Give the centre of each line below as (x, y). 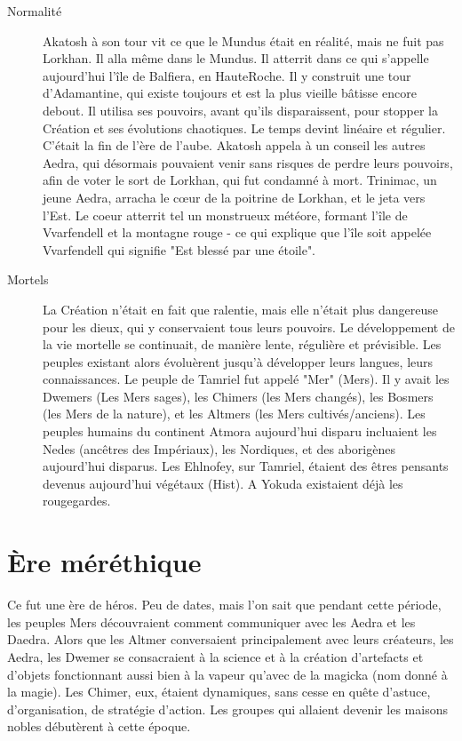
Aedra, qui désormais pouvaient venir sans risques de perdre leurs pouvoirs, (248, 162)
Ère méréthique (104, 562)
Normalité (35, 11)
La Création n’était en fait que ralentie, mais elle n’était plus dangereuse (241, 309)
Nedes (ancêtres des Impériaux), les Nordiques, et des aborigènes (219, 448)
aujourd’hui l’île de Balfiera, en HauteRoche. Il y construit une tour (227, 75)
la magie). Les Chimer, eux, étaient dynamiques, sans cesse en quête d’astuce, (219, 692)
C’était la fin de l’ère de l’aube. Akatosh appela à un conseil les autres (234, 145)
